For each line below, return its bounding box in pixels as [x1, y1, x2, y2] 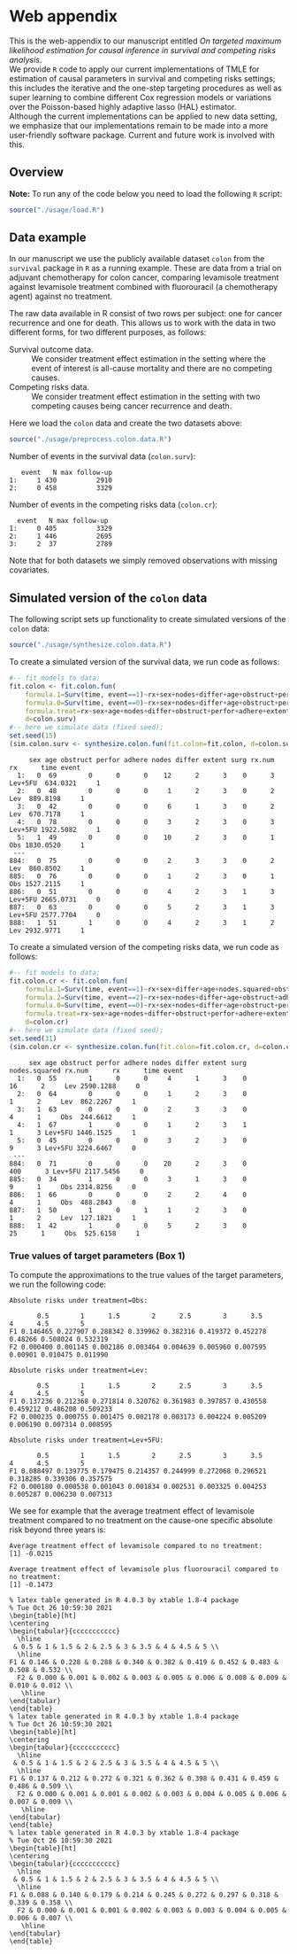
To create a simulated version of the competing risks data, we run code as [9, 941, 280, 952]
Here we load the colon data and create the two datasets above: [9, 418, 243, 429]
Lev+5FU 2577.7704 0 [9, 910, 101, 919]
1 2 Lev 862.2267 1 [9, 1097, 137, 1106]
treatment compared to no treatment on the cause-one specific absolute [9, 1514, 273, 1525]
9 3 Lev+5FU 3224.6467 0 [9, 1143, 137, 1153]
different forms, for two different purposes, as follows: [9, 327, 207, 338]
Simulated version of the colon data [9, 590, 208, 605]
